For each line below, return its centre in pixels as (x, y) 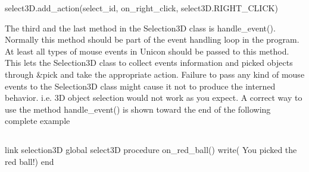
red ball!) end (29, 161)
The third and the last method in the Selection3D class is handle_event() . (140, 28)
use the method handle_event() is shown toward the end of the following (138, 109)
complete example (38, 121)
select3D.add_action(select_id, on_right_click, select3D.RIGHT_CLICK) (141, 8)
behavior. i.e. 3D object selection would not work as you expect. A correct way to (154, 98)
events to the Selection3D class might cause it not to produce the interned (140, 86)
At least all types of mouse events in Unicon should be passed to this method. (147, 51)
